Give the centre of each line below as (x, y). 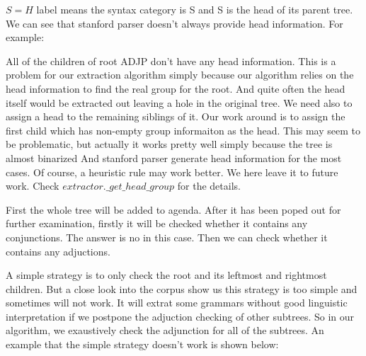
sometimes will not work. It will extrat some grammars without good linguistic (177, 303)
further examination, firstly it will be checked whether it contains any (157, 223)
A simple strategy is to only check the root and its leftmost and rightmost (166, 275)
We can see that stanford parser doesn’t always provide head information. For (175, 23)
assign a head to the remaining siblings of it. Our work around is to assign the (176, 116)
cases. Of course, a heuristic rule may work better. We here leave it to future (172, 172)
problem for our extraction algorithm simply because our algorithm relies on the (180, 75)
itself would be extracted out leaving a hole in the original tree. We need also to (179, 102)
